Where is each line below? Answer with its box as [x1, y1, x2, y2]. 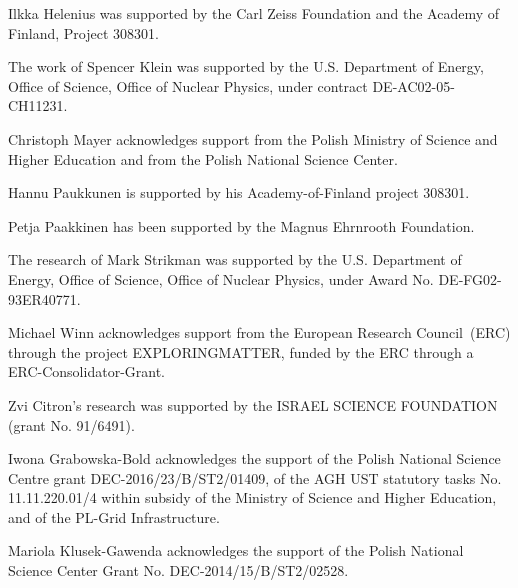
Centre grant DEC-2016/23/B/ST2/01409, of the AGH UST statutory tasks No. [8, 467, 502, 488]
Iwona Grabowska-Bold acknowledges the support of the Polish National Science [8, 448, 501, 469]
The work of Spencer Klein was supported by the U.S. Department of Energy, [8, 56, 484, 77]
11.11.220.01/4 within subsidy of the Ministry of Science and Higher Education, [8, 487, 497, 508]
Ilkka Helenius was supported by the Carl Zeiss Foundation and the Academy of [8, 3, 500, 23]
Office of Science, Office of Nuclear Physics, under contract [8, 75, 368, 96]
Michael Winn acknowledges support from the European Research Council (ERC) [8, 322, 511, 343]
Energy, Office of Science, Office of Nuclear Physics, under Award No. [8, 268, 434, 289]
